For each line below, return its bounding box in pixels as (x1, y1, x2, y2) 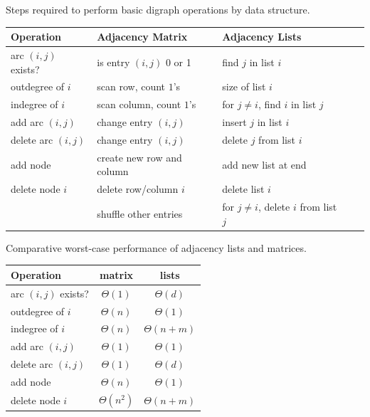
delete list (222, 181, 265, 196)
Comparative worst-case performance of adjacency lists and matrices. (6, 240, 307, 255)
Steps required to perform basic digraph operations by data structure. (6, 2, 310, 16)
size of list (222, 79, 266, 94)
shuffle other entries (97, 206, 183, 221)
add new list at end (222, 157, 307, 171)
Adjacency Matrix (97, 29, 188, 44)
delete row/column (97, 181, 179, 196)
